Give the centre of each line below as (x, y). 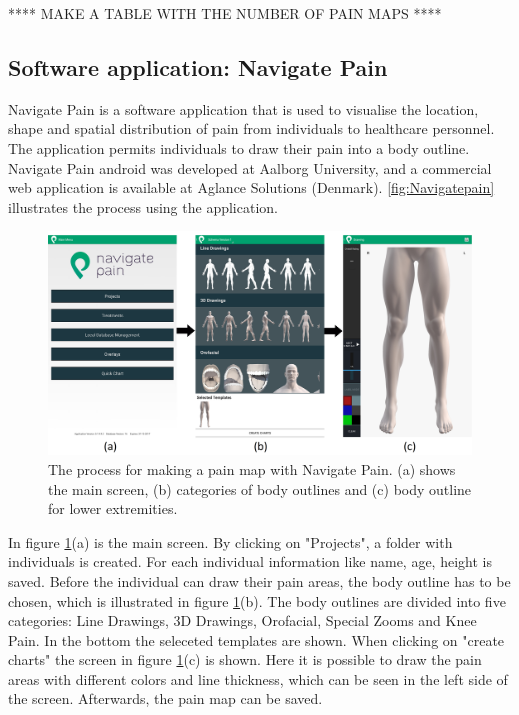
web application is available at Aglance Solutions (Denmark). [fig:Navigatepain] (251, 187)
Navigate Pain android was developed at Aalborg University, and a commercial (250, 167)
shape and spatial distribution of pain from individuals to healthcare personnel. (251, 128)
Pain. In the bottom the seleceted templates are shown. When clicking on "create (256, 639)
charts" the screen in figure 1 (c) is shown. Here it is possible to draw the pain (245, 659)
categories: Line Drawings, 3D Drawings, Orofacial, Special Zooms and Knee (242, 620)
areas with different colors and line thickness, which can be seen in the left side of (258, 678)
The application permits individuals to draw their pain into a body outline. (239, 147)
